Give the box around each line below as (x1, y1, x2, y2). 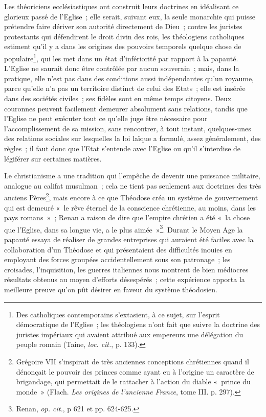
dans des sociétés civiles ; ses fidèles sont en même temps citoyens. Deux (4, 93, 232, 103)
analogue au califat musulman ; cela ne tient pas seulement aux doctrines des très (4, 180, 261, 191)
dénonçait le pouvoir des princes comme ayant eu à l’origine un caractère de (16, 366, 254, 377)
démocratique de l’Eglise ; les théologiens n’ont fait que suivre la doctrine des (16, 319, 260, 330)
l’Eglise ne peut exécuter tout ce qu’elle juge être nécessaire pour (4, 113, 208, 124)
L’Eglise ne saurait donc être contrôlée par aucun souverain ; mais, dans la (4, 63, 239, 74)
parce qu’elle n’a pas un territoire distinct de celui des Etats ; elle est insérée (4, 83, 246, 94)
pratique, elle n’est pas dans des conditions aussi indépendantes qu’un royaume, (4, 73, 254, 83)
